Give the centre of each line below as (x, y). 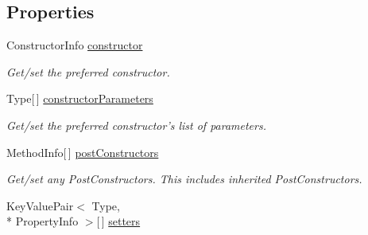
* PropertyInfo (43, 221)
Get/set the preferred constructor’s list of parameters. (136, 125)
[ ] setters (118, 221)
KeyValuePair (40, 205)
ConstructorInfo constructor (75, 45)
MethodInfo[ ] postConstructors (83, 152)
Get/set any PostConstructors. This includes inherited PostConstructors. (184, 179)
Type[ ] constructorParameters (80, 98)
